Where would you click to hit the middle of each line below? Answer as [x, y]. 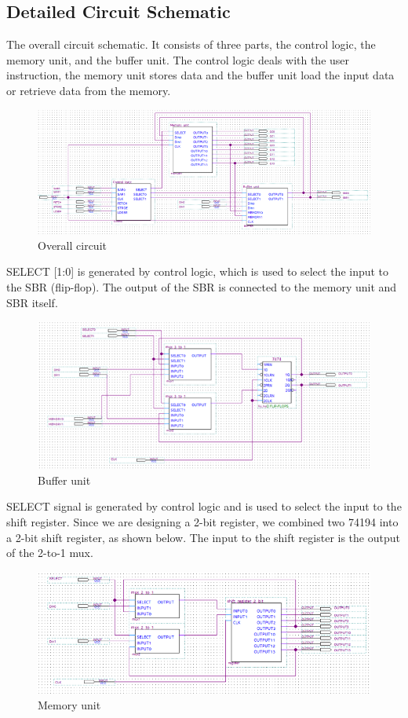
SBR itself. [32, 302]
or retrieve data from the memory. [89, 90]
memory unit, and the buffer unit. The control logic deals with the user [178, 59]
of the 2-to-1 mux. [50, 553]
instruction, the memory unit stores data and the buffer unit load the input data [200, 75]
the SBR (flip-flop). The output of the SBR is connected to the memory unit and [202, 287]
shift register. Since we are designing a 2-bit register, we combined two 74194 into [202, 522]
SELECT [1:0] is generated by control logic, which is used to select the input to [198, 271]
